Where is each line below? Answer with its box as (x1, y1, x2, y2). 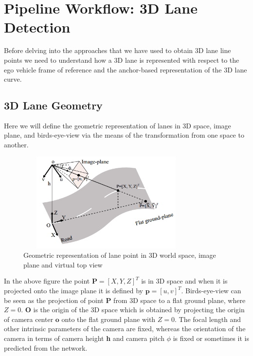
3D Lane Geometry (4, 98, 103, 113)
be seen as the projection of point (4, 295, 104, 305)
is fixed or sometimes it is (173, 333, 249, 343)
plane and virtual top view (23, 259, 103, 269)
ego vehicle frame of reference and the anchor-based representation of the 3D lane (4, 64, 247, 74)
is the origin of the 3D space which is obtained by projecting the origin (33, 304, 245, 315)
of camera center (4, 314, 54, 324)
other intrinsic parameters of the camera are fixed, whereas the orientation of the (4, 323, 246, 334)
